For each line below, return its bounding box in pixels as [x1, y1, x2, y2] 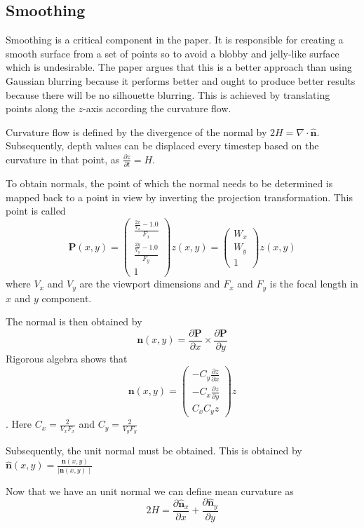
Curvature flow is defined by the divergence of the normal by [6, 124, 267, 139]
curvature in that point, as [6, 151, 120, 166]
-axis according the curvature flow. [83, 101, 231, 116]
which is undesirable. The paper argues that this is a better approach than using [6, 60, 352, 74]
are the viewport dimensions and [79, 276, 220, 291]
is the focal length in [269, 276, 358, 291]
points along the [6, 101, 75, 116]
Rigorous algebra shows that [6, 351, 128, 366]
